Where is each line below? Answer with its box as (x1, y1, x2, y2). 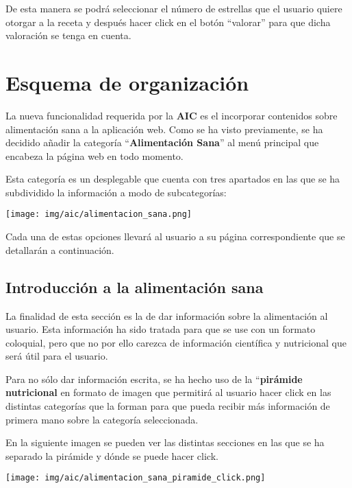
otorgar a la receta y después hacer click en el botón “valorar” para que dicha (5, 14, 331, 29)
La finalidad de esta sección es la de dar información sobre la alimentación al (5, 308, 328, 323)
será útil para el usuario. (5, 349, 108, 363)
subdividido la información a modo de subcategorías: (5, 185, 227, 199)
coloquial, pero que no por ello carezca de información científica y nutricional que (5, 335, 347, 349)
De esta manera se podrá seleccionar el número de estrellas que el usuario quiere (5, 1, 342, 15)
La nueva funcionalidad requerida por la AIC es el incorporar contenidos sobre (5, 108, 338, 122)
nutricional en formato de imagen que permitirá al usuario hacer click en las (5, 385, 331, 399)
